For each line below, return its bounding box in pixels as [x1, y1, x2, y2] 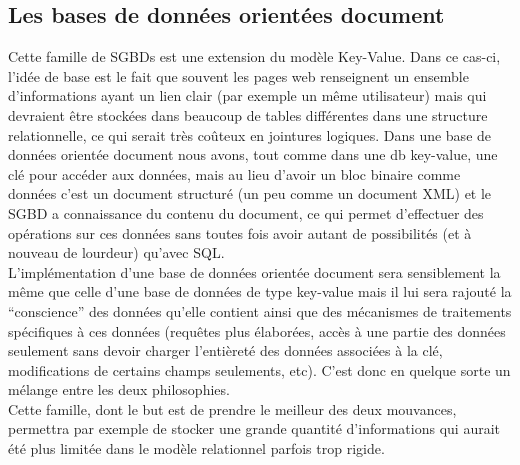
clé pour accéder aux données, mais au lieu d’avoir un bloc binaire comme [8, 163, 461, 184]
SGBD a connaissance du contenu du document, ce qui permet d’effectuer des [8, 202, 484, 223]
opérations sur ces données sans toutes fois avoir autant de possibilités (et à [8, 222, 472, 243]
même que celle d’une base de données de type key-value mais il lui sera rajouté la [8, 281, 512, 302]
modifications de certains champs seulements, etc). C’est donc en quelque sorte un [8, 359, 511, 380]
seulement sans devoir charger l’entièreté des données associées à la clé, [8, 340, 443, 361]
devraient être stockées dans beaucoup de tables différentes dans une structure [8, 104, 488, 125]
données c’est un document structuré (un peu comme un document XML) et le [8, 183, 492, 204]
